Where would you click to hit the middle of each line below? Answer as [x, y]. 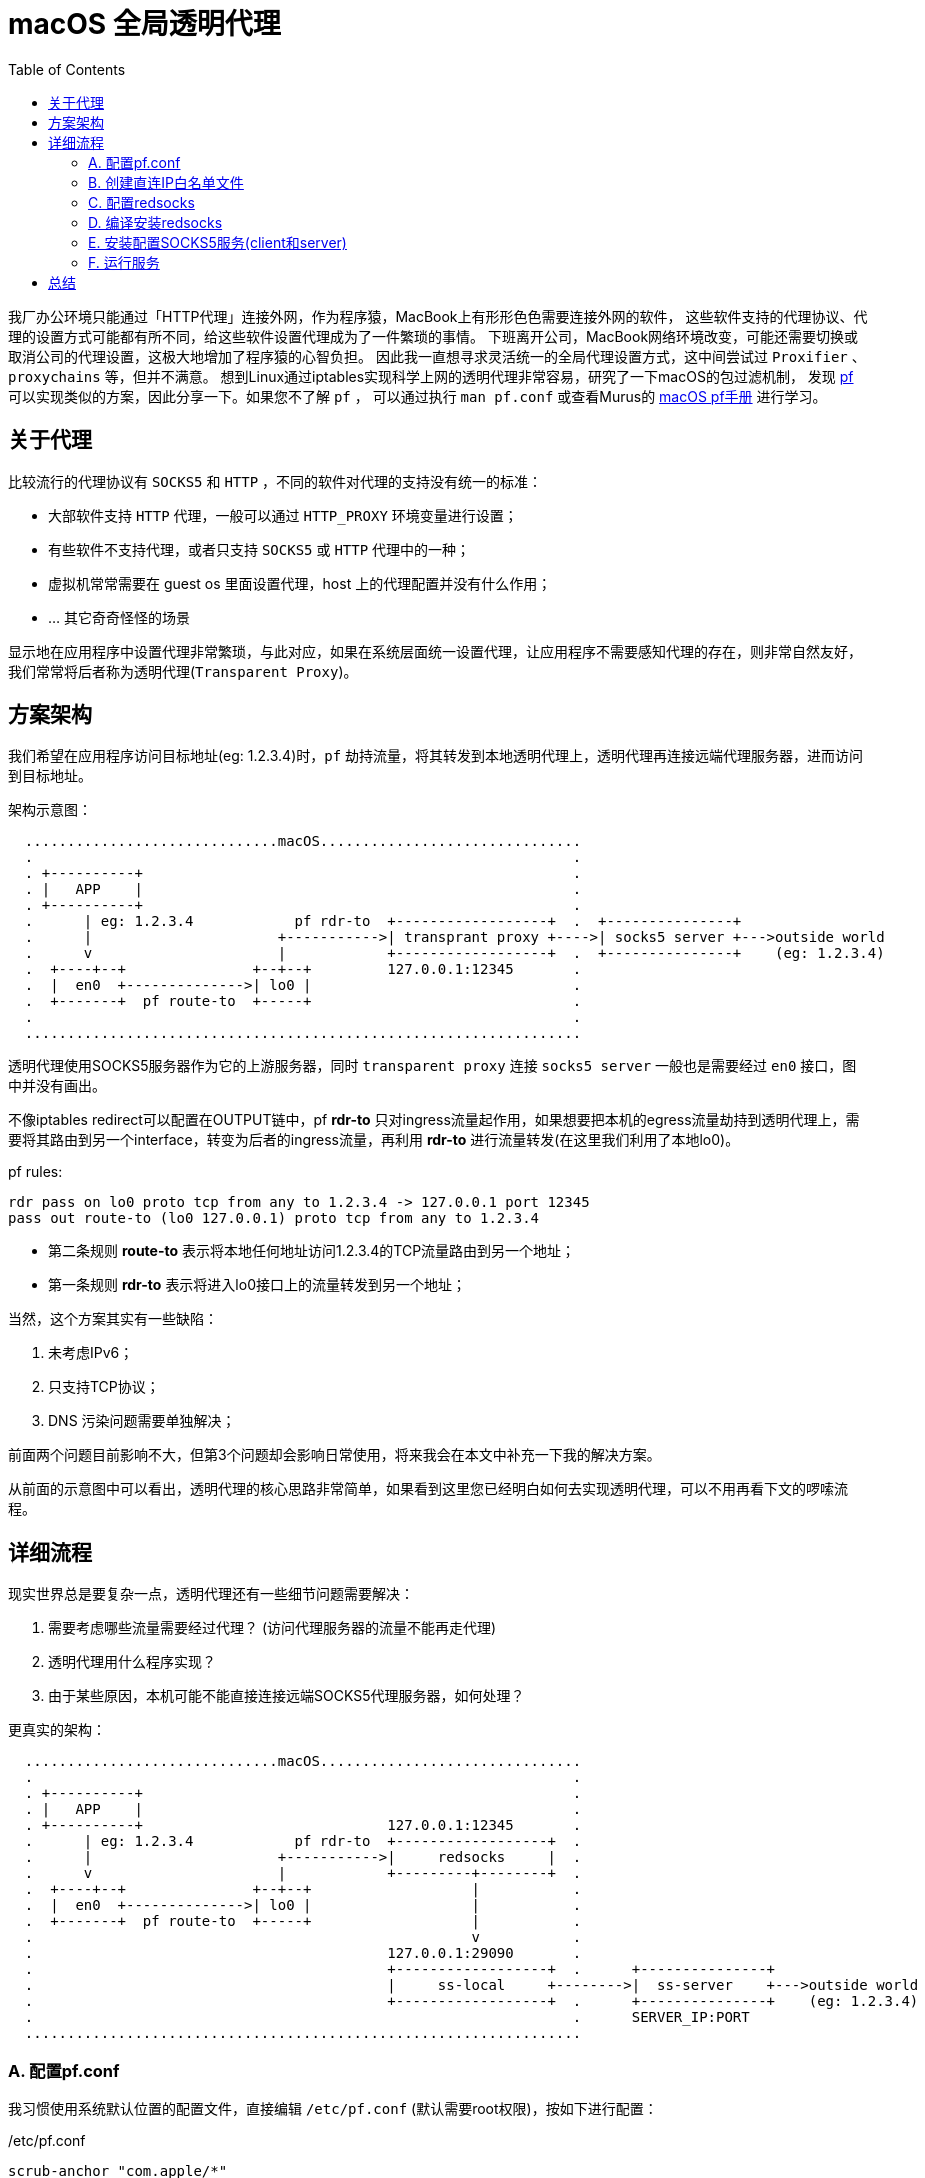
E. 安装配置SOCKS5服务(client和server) [217, 242]
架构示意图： [50, 810]
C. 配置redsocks [141, 202]
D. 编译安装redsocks [155, 222]
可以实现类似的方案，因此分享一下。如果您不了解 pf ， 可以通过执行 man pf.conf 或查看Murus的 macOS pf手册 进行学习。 [417, 396]
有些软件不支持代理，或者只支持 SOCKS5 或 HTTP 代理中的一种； [259, 549]
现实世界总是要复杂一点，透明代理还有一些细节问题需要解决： [211, 1594]
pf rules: [35, 1172]
